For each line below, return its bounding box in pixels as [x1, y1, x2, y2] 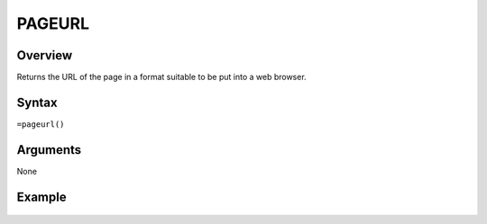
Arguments [16, 142, 82, 157]
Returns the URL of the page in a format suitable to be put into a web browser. [16, 72, 307, 83]
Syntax [16, 94, 58, 110]
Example [16, 189, 67, 204]
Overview [16, 48, 73, 63]
